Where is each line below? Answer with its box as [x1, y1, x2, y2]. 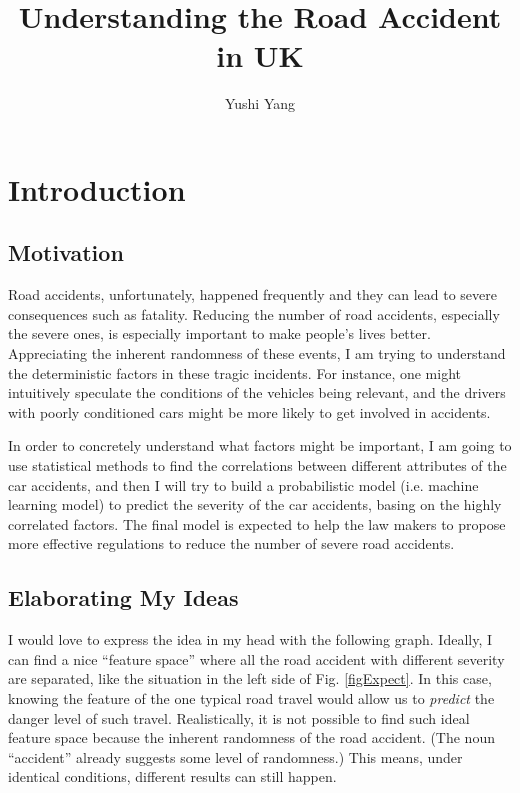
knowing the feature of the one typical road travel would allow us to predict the [8, 688, 495, 708]
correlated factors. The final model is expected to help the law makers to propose [8, 513, 506, 534]
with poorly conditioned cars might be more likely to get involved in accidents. [8, 401, 491, 422]
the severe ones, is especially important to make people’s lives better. [8, 323, 431, 344]
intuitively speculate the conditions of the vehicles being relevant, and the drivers [8, 382, 506, 403]
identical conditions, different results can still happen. [8, 766, 337, 787]
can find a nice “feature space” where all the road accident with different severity [8, 648, 505, 669]
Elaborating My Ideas [8, 582, 239, 613]
